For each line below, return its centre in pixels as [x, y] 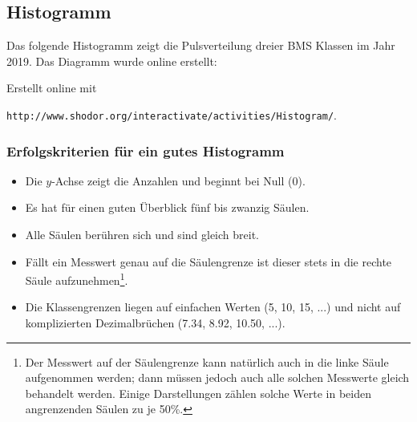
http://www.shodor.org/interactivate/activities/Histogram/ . [172, 114]
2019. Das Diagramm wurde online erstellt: [112, 61]
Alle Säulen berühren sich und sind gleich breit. [142, 235]
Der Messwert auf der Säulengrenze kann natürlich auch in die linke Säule [207, 361]
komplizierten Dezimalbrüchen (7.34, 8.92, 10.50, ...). [155, 323]
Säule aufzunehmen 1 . [77, 279]
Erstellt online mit [52, 88]
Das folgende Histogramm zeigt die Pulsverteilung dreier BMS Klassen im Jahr [201, 45]
